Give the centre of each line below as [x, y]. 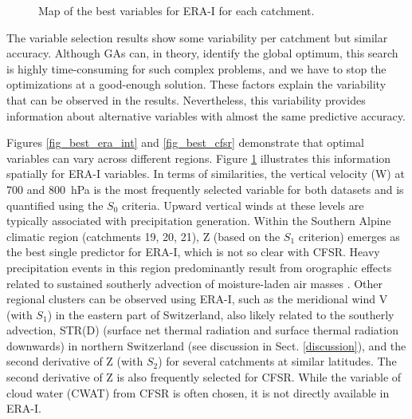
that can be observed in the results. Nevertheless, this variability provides [186, 99]
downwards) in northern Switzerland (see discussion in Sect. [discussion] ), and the [206, 345]
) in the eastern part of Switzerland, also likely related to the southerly [221, 314]
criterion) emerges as [349, 236]
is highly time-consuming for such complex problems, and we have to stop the [196, 68]
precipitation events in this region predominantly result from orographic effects [199, 267]
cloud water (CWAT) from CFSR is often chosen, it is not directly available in [198, 392]
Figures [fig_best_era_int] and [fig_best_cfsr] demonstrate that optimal [185, 142]
